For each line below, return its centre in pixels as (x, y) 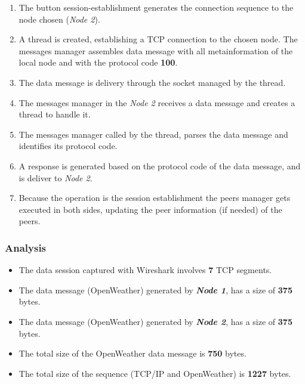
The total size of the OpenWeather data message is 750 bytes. (133, 353)
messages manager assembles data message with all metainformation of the (156, 50)
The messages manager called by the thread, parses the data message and (153, 134)
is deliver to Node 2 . (56, 177)
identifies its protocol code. (68, 146)
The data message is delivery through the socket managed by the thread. (152, 82)
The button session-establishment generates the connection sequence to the (156, 7)
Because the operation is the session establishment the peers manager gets (155, 198)
